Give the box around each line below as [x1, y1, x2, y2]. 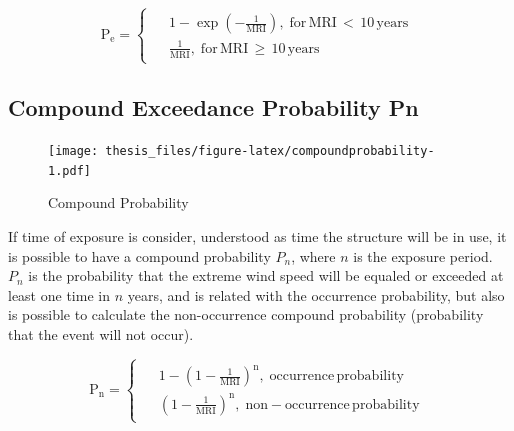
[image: [48, 144, 99, 159]
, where [291, 245, 336, 266]
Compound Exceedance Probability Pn [8, 92, 419, 123]
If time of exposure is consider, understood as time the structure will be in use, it [8, 226, 507, 247]
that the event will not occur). [8, 324, 194, 345]
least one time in [8, 284, 110, 305]
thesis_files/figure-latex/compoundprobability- [105, 144, 435, 159]
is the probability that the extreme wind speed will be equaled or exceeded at [28, 265, 504, 286]
